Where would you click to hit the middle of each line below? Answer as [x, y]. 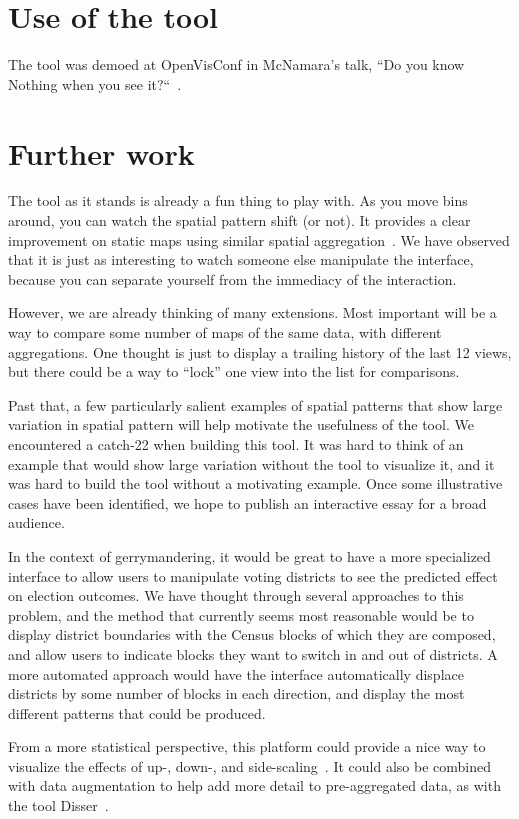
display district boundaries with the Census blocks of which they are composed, [252, 634]
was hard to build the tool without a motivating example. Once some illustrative [255, 483]
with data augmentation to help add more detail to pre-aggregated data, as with [254, 785]
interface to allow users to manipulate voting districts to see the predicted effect [253, 575]
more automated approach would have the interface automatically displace [236, 673]
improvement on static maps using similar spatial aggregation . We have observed [259, 239]
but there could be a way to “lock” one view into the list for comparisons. [234, 371]
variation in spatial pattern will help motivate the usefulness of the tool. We [241, 424]
